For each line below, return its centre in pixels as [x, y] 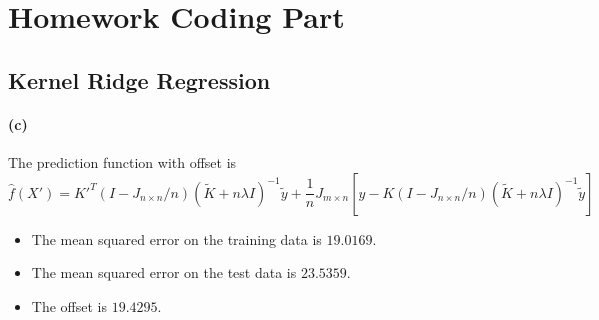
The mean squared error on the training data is [176, 238]
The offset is [69, 305]
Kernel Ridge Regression [139, 79]
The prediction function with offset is [122, 161]
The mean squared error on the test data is [164, 272]
